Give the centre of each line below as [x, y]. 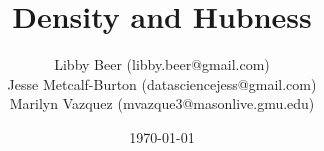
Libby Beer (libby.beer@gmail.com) [162, 64]
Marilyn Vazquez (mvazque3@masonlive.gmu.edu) [162, 103]
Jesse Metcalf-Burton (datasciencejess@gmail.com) [162, 83]
